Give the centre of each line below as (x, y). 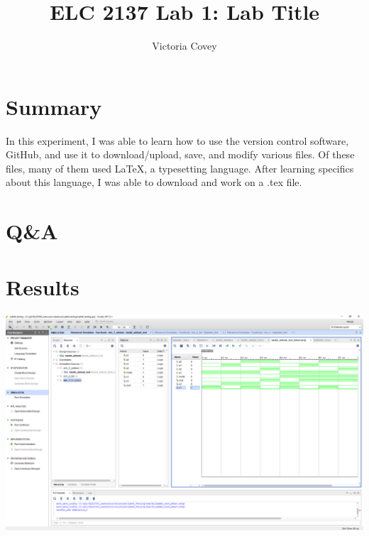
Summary (54, 106)
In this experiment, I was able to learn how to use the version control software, (177, 140)
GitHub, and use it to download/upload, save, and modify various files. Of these (180, 154)
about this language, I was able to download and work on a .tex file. (154, 182)
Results (43, 286)
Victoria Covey (184, 46)
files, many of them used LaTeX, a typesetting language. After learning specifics (180, 168)
